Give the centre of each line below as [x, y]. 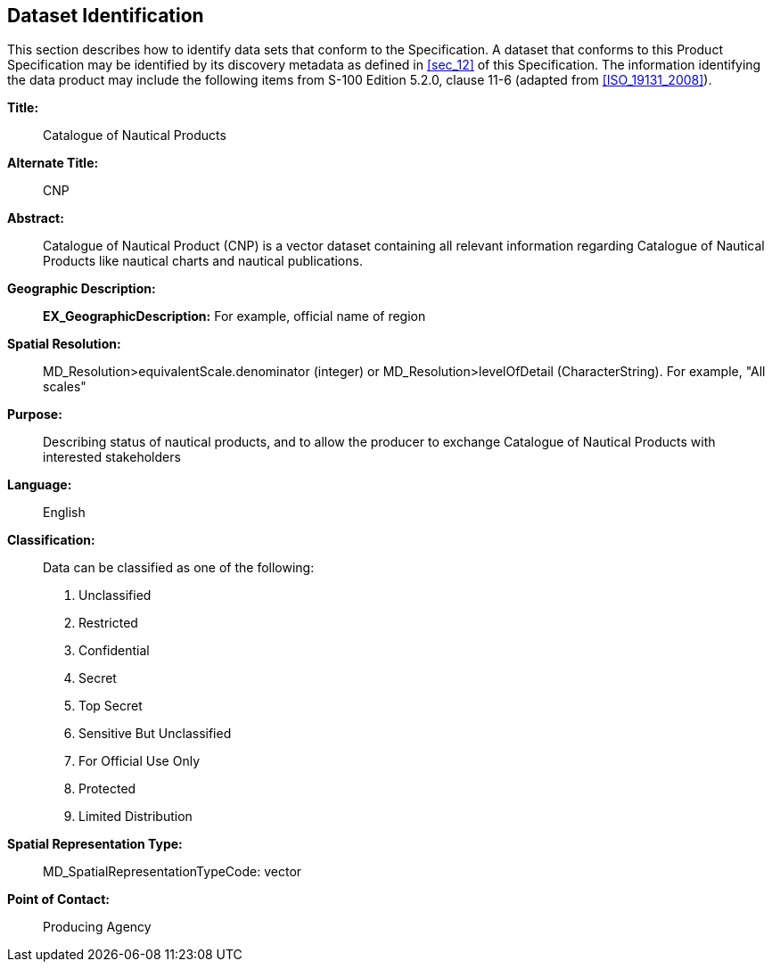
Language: [40, 485]
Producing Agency [97, 927]
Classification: [51, 540]
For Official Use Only [140, 761]
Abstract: [36, 218]
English [64, 513]
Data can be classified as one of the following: [179, 568]
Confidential [114, 651]
